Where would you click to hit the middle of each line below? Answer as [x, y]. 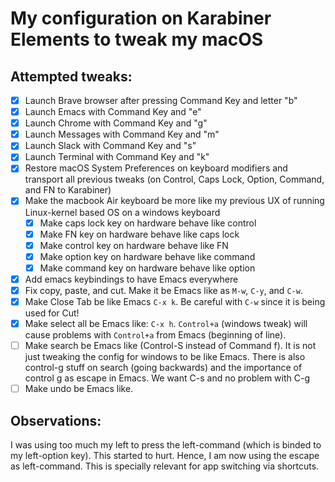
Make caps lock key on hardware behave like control [148, 223]
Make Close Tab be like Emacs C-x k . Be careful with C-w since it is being [175, 301]
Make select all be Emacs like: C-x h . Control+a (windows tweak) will [166, 323]
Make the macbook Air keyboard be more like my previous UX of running [174, 201]
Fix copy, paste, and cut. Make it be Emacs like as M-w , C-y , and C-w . [163, 290]
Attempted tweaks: [71, 76]
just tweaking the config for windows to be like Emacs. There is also [165, 357]
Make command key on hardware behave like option [147, 268]
